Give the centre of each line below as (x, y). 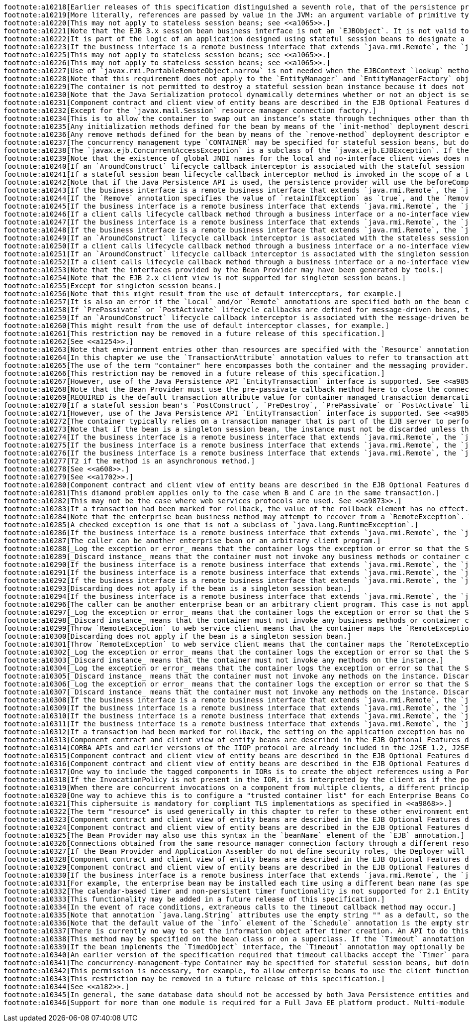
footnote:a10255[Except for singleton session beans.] (113, 286)
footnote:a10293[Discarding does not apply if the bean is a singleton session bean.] (178, 588)
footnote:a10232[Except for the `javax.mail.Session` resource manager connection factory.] (190, 111)
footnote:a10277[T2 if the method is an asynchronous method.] (129, 461)
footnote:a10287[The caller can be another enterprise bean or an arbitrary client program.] (192, 541)
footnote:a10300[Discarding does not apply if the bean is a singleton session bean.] (178, 636)
